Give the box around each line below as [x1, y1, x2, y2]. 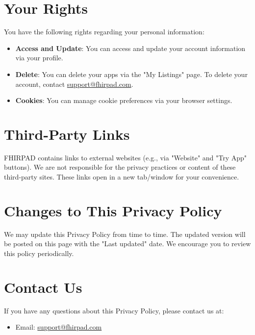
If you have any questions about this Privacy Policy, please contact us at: [4, 305, 224, 315]
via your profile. [15, 52, 63, 63]
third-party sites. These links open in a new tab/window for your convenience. [4, 172, 239, 181]
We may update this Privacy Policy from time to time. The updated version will [4, 229, 246, 239]
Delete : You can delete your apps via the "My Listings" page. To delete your [15, 69, 248, 79]
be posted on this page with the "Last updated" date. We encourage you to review [4, 238, 251, 249]
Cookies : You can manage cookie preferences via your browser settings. [15, 95, 232, 105]
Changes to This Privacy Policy [4, 200, 222, 220]
